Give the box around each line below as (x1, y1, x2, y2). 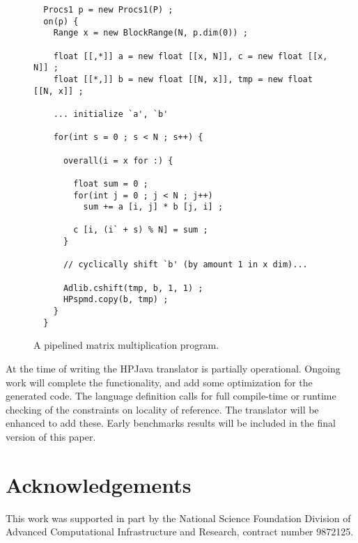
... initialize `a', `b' (53, 109, 169, 119)
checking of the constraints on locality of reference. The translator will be (6, 402, 319, 416)
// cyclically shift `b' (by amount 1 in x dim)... (63, 260, 308, 270)
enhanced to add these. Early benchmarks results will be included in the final (6, 416, 336, 430)
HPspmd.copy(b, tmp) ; (63, 294, 169, 305)
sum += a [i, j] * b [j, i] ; (83, 202, 224, 212)
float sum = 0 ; (73, 178, 148, 189)
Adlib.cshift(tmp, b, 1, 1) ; (63, 283, 203, 293)
